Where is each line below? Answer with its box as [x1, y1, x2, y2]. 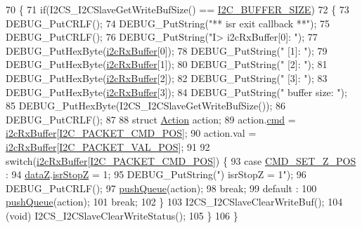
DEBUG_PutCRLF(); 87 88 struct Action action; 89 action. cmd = [6, 112, 296, 126]
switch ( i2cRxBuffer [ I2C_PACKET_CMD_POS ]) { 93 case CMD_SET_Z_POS [6, 153, 356, 168]
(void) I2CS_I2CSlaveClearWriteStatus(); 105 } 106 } [6, 208, 238, 222]
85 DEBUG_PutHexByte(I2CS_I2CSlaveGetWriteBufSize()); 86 [6, 98, 286, 113]
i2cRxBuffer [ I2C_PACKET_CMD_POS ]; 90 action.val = [6, 126, 257, 140]
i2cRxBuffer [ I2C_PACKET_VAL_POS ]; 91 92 [6, 139, 210, 154]
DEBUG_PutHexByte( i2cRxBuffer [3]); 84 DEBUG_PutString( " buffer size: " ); [6, 84, 347, 99]
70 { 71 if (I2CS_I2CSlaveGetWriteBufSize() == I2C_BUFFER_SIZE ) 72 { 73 [6, 2, 349, 16]
